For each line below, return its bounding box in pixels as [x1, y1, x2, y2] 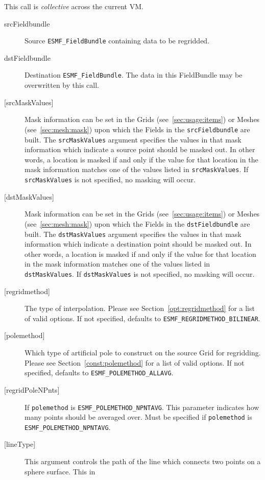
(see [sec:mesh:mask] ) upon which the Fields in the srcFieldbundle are [25, 124, 250, 134]
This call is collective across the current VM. [4, 1, 143, 11]
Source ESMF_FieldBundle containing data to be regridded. [25, 35, 210, 46]
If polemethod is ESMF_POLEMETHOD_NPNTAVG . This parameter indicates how [25, 401, 259, 412]
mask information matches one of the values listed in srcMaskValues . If [25, 164, 249, 175]
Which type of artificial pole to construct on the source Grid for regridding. [25, 347, 261, 358]
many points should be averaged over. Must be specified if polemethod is [25, 412, 252, 422]
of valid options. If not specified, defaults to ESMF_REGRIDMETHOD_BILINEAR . [25, 313, 260, 323]
